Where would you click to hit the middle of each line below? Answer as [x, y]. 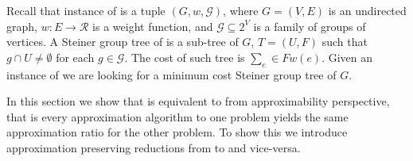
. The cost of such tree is [185, 57]
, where [241, 10]
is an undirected [367, 10]
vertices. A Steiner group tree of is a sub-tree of [123, 42]
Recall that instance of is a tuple [86, 10]
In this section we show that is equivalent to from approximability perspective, [198, 101]
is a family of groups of [310, 26]
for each [75, 57]
